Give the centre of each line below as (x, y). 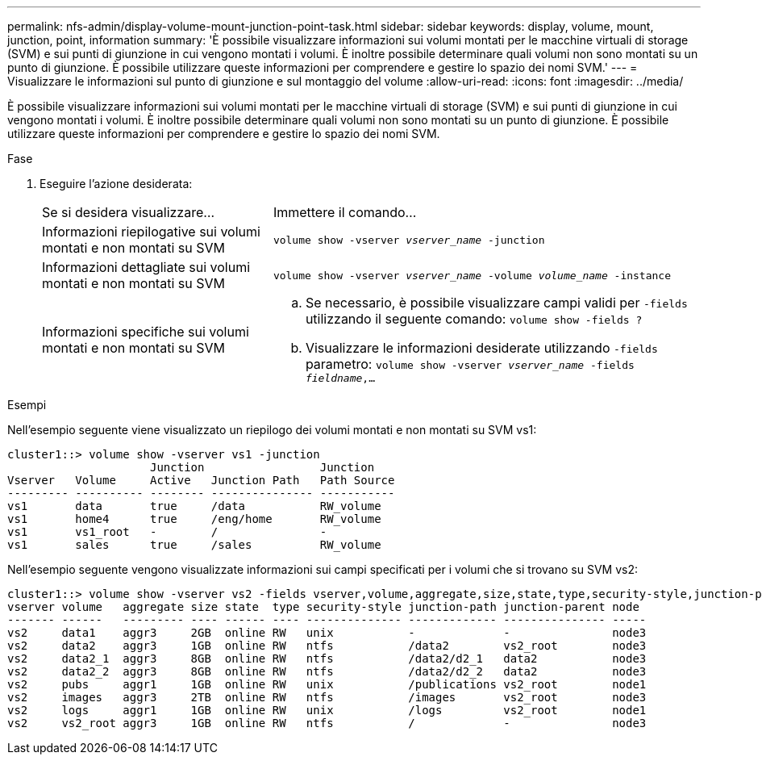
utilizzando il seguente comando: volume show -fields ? (474, 319)
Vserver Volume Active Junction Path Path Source (201, 480)
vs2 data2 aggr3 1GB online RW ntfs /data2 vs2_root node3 (327, 646)
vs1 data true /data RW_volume (194, 506)
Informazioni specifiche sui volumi (146, 331)
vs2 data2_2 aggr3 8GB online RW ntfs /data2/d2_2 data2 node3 (327, 671)
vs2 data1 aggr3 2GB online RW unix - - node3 (327, 633)
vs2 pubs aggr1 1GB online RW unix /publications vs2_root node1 (327, 684)
